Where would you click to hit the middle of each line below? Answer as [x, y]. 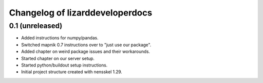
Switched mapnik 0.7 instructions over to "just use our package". [86, 45]
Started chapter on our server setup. [58, 58]
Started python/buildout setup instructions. [64, 65]
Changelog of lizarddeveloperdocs [81, 13]
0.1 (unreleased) [36, 26]
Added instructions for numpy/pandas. [60, 38]
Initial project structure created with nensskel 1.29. [72, 72]
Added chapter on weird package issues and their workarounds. [86, 51]
